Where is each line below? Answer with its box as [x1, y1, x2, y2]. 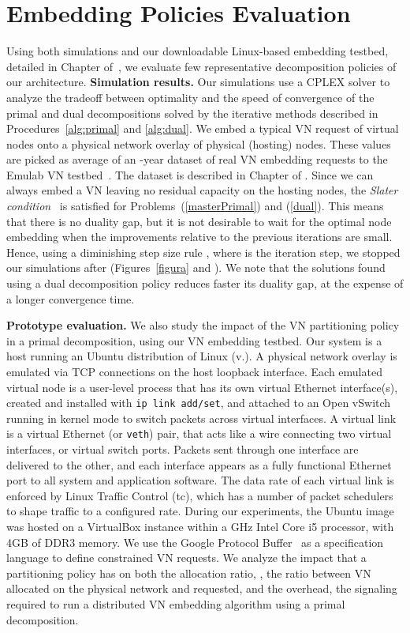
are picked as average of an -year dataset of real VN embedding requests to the [6, 151, 388, 168]
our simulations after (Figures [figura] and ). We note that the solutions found [6, 259, 386, 276]
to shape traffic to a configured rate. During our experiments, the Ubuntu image [6, 503, 394, 519]
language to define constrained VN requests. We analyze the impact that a [6, 549, 367, 566]
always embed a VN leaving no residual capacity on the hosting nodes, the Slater [6, 182, 398, 198]
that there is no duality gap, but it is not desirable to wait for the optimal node [6, 213, 392, 229]
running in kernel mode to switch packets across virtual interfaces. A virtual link [6, 409, 397, 426]
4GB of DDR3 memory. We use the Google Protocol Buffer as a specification [6, 533, 384, 550]
